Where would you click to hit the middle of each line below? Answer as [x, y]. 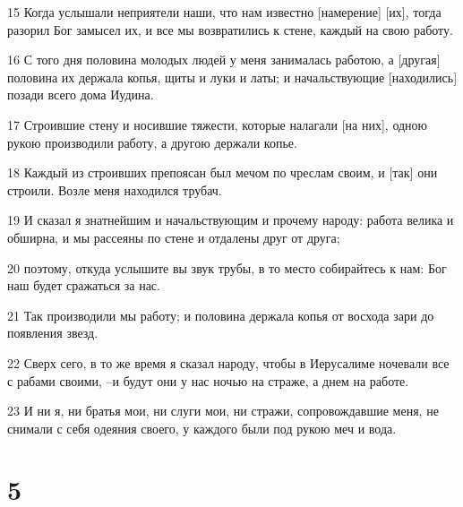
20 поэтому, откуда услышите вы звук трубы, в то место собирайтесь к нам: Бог [227, 267]
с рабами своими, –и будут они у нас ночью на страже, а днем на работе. [208, 380]
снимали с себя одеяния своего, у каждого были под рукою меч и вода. [202, 428]
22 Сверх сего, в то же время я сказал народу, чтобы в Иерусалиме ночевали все [228, 362]
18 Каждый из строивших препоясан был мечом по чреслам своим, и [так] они [223, 172]
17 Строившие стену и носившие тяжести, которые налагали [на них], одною [218, 124]
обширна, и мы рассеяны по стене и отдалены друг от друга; [174, 237]
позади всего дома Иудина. [81, 95]
